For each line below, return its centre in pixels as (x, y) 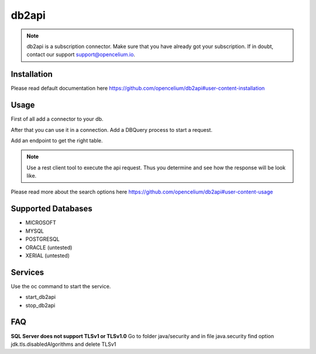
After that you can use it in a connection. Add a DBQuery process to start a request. (112, 130)
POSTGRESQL (42, 239)
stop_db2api (40, 305)
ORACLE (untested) (49, 247)
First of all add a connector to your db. (57, 119)
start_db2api (40, 297)
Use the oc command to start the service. (61, 286)
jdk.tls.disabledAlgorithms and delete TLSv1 (63, 344)
